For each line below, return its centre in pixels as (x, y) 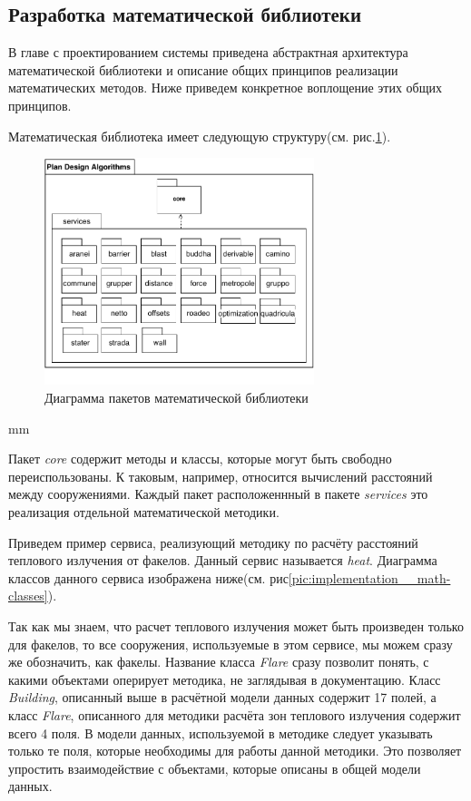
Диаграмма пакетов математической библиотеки (177, 398)
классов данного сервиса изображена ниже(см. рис (148, 577)
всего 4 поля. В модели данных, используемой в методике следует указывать (221, 733)
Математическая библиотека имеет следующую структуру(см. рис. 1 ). (200, 136)
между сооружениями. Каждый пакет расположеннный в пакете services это (218, 494)
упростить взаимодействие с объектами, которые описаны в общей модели (215, 768)
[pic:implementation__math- (369, 577)
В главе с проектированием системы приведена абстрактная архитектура (208, 52)
